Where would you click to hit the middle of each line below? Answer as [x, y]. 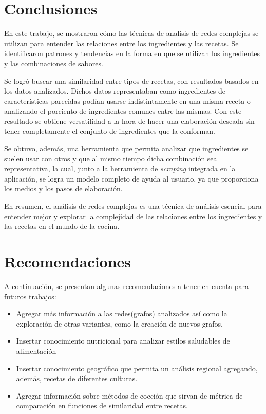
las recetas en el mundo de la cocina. [62, 226]
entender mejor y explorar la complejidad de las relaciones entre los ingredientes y [133, 216]
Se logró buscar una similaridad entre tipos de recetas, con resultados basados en [131, 80]
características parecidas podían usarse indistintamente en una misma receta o [127, 101]
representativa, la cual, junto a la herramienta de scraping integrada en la [120, 168]
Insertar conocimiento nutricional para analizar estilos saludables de [123, 341]
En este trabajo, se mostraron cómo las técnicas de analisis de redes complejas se [131, 33]
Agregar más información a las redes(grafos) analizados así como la [122, 313]
